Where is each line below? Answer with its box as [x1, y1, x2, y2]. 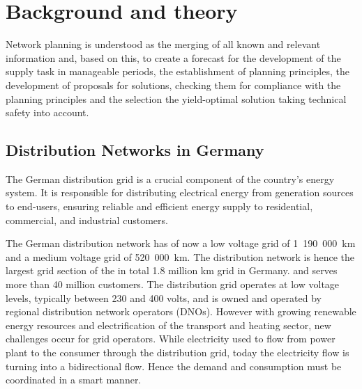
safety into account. [6, 105, 89, 120]
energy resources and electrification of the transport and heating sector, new [6, 317, 331, 332]
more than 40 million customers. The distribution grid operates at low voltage [6, 277, 340, 292]
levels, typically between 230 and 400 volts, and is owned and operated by [6, 290, 322, 305]
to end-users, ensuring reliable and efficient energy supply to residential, [6, 199, 313, 214]
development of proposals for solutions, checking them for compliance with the [6, 77, 341, 92]
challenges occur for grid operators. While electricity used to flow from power [6, 331, 335, 346]
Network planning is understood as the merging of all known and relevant [6, 37, 321, 51]
